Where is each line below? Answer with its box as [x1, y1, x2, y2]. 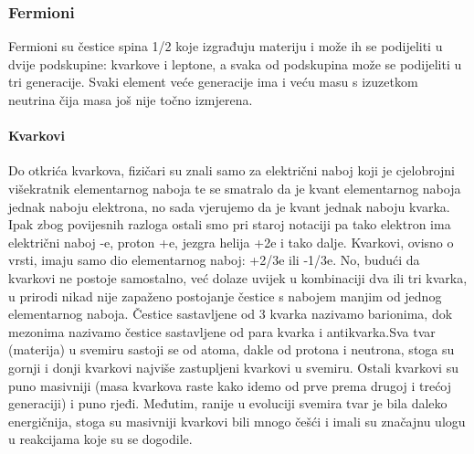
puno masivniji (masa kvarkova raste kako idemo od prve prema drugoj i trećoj [8, 375, 452, 395]
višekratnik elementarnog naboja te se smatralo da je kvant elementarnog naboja [8, 178, 461, 197]
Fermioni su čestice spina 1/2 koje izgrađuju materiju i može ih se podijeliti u [8, 37, 443, 56]
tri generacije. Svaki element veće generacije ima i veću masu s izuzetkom [8, 72, 418, 91]
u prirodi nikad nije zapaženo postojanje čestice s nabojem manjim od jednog [8, 286, 442, 305]
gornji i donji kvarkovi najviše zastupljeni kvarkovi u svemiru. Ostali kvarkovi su [8, 357, 458, 376]
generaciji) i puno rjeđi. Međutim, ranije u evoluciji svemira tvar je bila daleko [8, 394, 448, 413]
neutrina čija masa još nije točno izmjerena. [8, 90, 253, 109]
